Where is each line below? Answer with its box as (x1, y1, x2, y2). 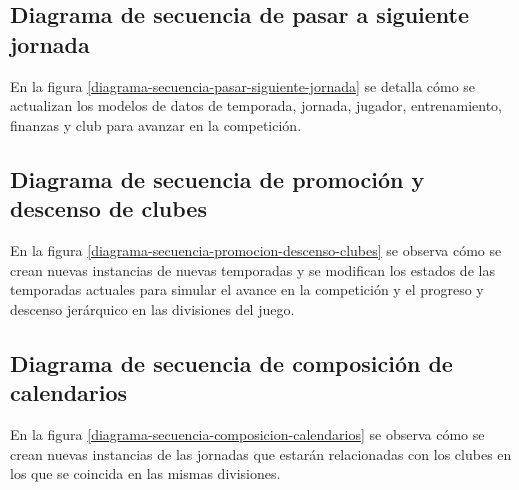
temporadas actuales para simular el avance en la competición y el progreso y (10, 279, 484, 300)
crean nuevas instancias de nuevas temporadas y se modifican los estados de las (10, 259, 495, 280)
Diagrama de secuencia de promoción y (10, 163, 425, 194)
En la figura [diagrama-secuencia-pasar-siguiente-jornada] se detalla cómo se (10, 75, 476, 96)
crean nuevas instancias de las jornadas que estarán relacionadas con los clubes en (10, 443, 512, 464)
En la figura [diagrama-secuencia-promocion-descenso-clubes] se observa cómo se (10, 239, 502, 260)
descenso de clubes (10, 193, 207, 224)
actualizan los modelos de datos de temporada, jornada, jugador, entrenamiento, (10, 95, 502, 116)
